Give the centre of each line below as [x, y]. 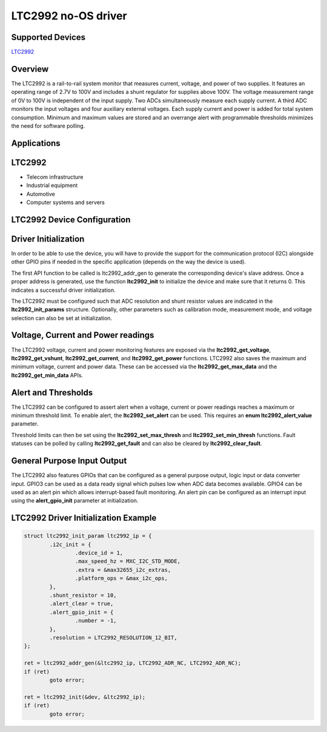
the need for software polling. [48, 126]
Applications [36, 143]
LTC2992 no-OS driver [69, 16]
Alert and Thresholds [52, 393]
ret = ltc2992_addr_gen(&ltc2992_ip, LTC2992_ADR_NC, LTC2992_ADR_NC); [133, 663]
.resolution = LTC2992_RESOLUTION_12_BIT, [114, 638]
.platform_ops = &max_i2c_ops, [121, 579]
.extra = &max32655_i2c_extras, [123, 570]
